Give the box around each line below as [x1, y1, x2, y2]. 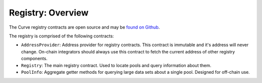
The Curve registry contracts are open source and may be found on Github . [9, 24, 160, 30]
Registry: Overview [9, 7, 89, 18]
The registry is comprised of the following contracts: [9, 33, 114, 39]
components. [21, 56, 48, 62]
